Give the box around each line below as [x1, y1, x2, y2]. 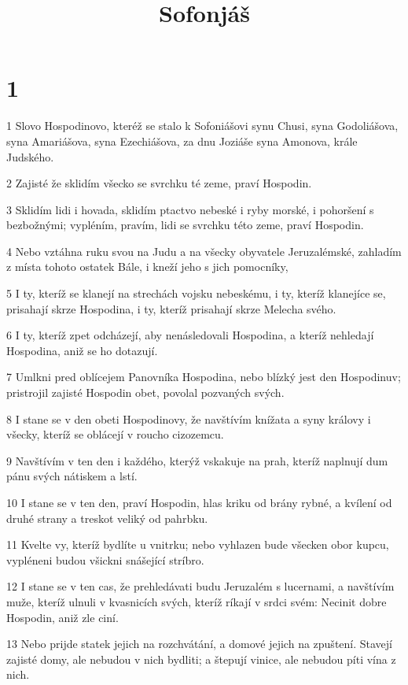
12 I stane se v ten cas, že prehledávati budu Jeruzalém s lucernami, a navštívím [6, 578, 395, 594]
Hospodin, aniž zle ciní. [6, 609, 119, 625]
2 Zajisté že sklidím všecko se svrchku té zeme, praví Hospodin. [6, 175, 312, 191]
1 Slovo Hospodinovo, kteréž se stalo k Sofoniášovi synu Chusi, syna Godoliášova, [6, 117, 399, 134]
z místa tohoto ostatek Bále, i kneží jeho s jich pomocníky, [6, 258, 289, 275]
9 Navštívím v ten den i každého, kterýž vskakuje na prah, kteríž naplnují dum [6, 452, 388, 468]
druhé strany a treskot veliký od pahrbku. [6, 509, 208, 526]
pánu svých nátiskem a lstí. [6, 468, 138, 484]
